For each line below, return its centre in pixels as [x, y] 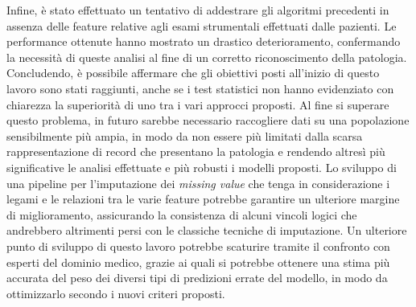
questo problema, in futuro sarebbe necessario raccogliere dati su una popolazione [208, 120]
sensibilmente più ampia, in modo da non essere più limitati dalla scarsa [185, 135]
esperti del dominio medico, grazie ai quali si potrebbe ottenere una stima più [198, 262]
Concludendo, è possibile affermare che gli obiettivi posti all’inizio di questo [193, 73]
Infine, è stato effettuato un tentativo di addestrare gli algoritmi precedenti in [198, 10]
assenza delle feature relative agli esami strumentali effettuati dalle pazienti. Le [202, 25]
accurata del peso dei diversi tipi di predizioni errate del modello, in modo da [197, 278]
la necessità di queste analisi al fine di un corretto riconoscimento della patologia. [207, 57]
